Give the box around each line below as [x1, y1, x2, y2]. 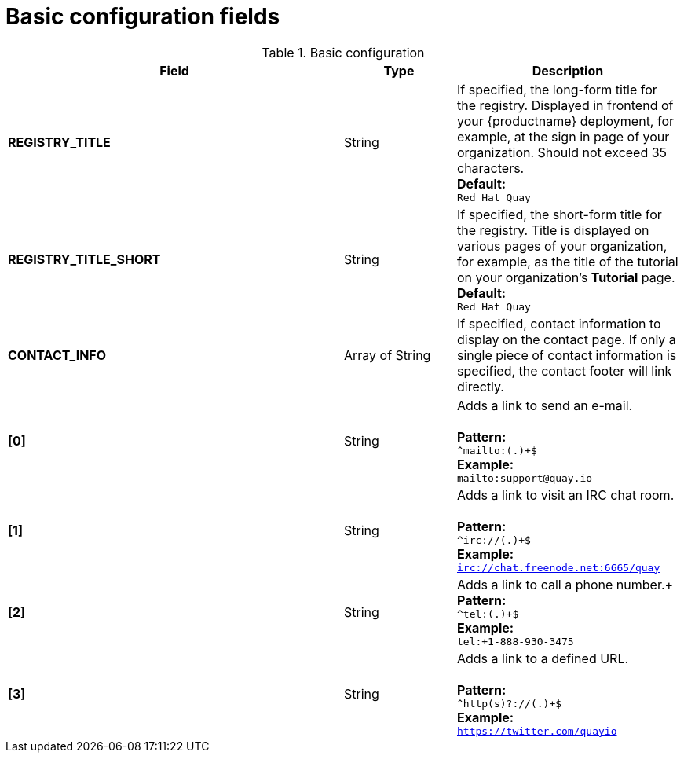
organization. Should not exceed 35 [456, 144, 668, 160]
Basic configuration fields [5, 3, 280, 30]
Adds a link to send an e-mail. [456, 397, 633, 413]
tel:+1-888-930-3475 [456, 635, 574, 647]
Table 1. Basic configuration [262, 44, 425, 60]
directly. [456, 378, 504, 394]
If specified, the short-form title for [456, 206, 662, 222]
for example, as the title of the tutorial [456, 253, 679, 269]
